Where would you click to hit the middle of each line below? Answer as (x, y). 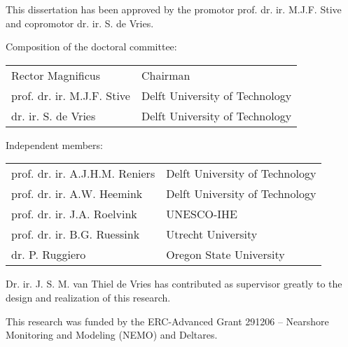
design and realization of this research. (88, 297)
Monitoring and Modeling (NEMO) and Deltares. (112, 335)
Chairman (166, 75)
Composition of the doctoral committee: (91, 47)
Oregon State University (225, 255)
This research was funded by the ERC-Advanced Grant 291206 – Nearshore (167, 321)
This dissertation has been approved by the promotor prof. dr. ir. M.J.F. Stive (174, 9)
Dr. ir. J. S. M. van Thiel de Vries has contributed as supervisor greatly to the (174, 284)
